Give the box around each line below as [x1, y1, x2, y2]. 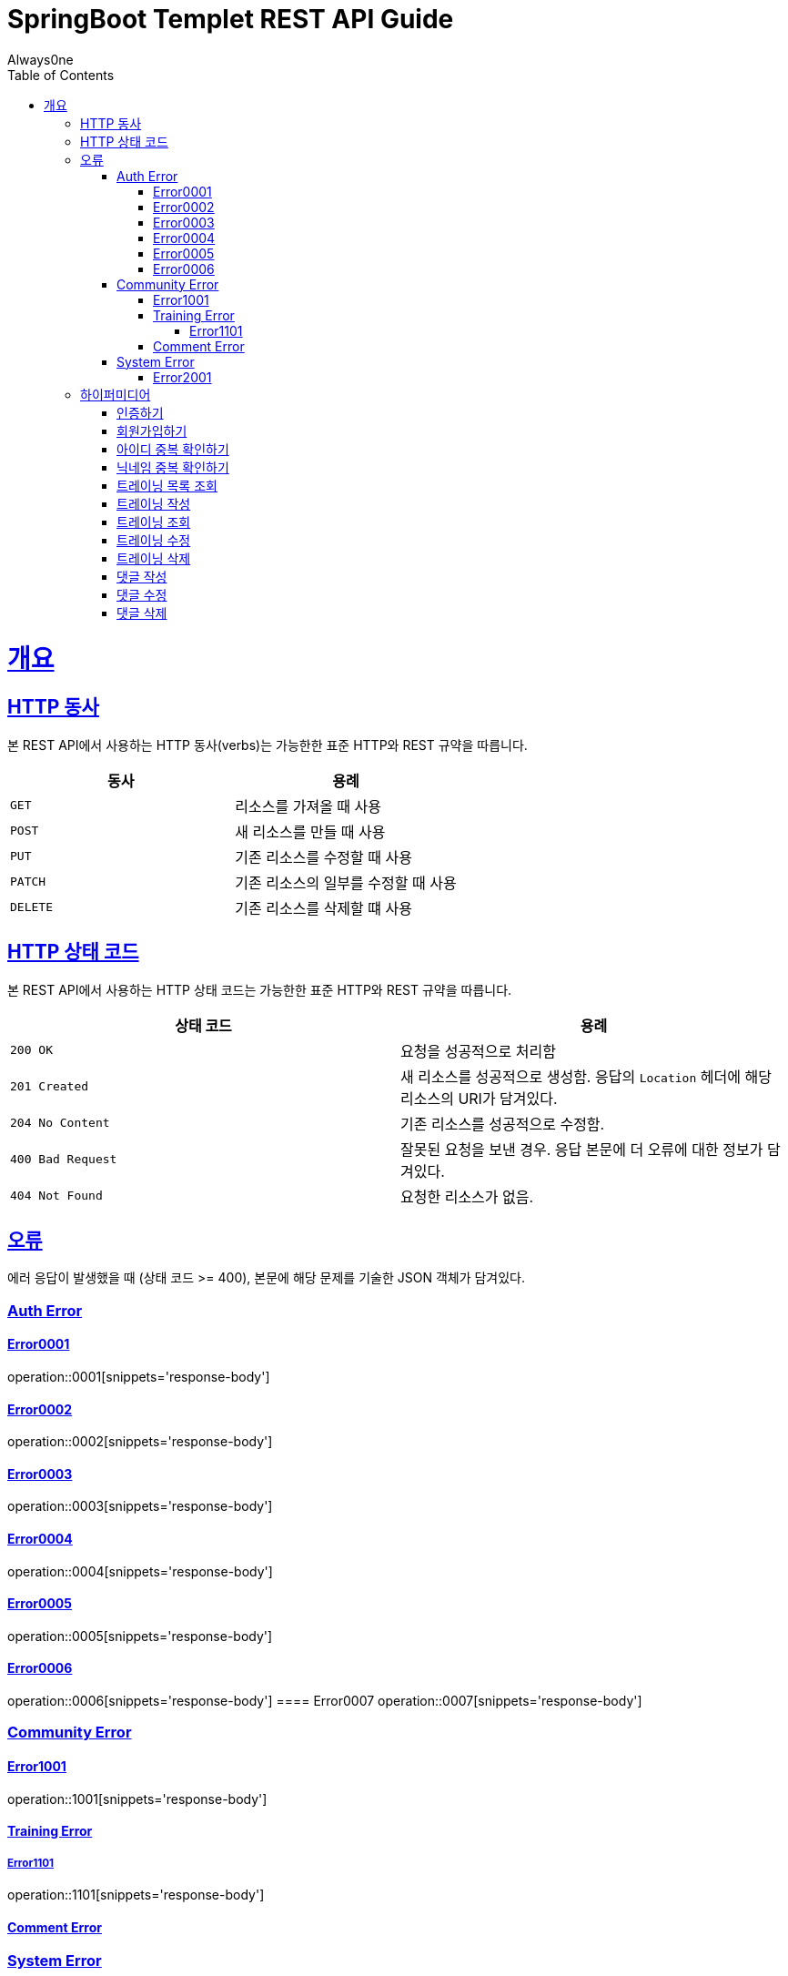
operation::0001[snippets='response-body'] [7, 1368, 270, 1384]
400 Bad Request [10, 1152, 117, 1167]
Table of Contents [7, 66, 115, 83]
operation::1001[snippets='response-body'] [7, 1790, 268, 1807]
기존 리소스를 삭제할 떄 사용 [235, 898, 412, 917]
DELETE [10, 900, 53, 915]
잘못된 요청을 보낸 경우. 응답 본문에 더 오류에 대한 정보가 [400, 1140, 763, 1159]
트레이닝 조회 [116, 513, 191, 530]
